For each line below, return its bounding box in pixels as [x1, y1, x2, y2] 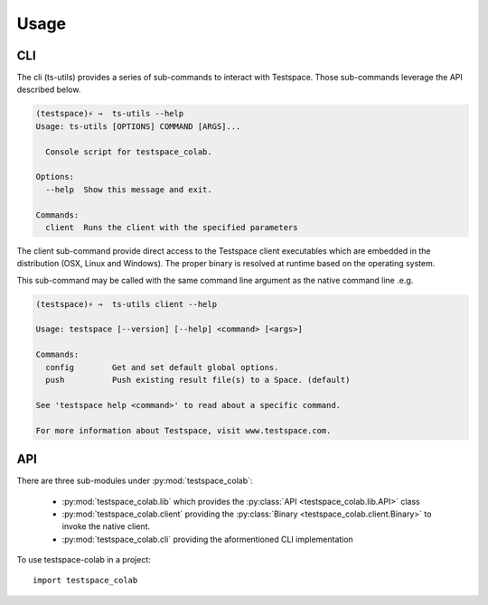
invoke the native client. [61, 521, 151, 532]
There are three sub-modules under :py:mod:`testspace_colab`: [16, 475, 253, 487]
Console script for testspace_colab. [45, 146, 212, 157]
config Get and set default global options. [45, 362, 279, 372]
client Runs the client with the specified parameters [45, 222, 298, 232]
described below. [16, 84, 81, 95]
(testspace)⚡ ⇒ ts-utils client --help [35, 299, 217, 309]
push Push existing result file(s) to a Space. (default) [45, 375, 351, 386]
